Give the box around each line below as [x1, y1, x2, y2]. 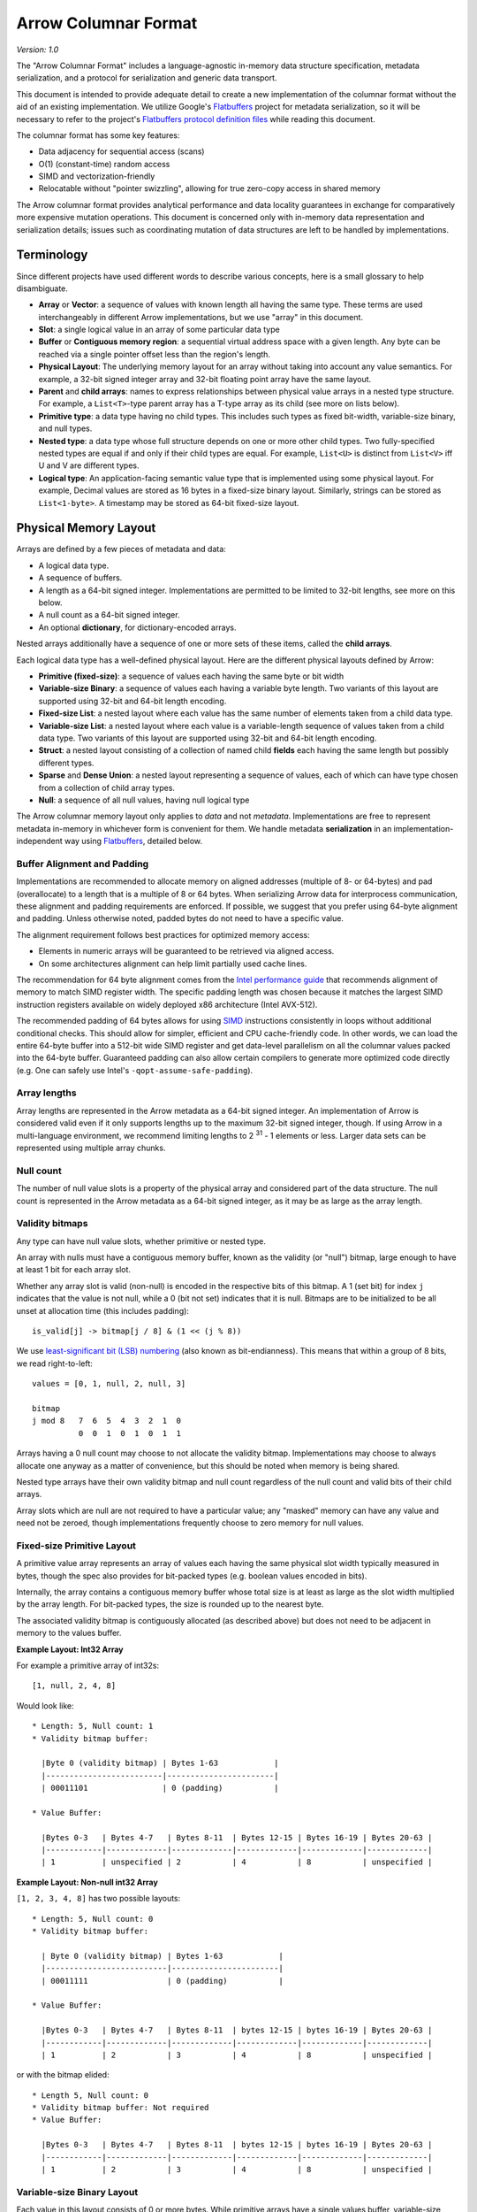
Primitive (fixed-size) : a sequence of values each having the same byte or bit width [38, 671, 344, 681]
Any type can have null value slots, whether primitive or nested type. [16, 1235, 267, 1247]
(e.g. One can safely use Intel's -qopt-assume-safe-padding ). [16, 1064, 254, 1075]
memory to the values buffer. [16, 1628, 122, 1639]
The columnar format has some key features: [16, 129, 180, 141]
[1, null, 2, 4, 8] [32, 1681, 117, 1691]
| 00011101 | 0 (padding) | [41, 1783, 279, 1793]
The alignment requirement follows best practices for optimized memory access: [16, 929, 311, 940]
